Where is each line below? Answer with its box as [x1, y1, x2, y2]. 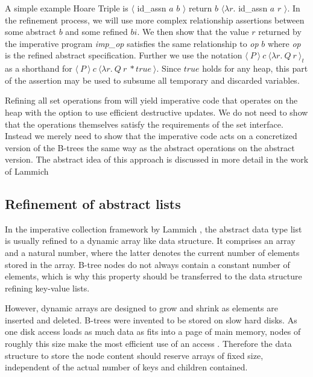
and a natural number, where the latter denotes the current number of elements [5, 246, 300, 258]
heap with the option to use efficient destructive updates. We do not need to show [5, 105, 308, 118]
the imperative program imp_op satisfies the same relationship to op [5, 37, 259, 49]
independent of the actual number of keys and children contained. [5, 361, 248, 373]
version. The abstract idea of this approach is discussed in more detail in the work [5, 153, 309, 166]
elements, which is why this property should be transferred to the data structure [5, 270, 302, 282]
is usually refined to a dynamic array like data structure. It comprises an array [5, 234, 296, 247]
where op [267, 37, 301, 49]
